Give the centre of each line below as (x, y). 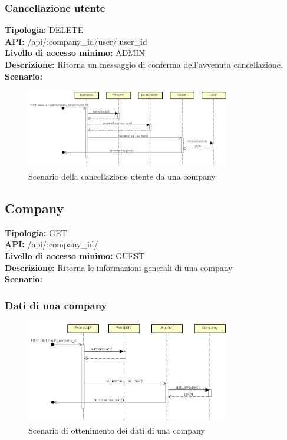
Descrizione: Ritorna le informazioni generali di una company (119, 267)
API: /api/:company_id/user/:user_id (76, 41)
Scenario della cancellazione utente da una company (122, 176)
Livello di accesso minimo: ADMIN (75, 53)
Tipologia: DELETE (44, 30)
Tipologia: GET (36, 232)
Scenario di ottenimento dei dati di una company (117, 430)
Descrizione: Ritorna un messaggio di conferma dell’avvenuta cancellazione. (144, 64)
